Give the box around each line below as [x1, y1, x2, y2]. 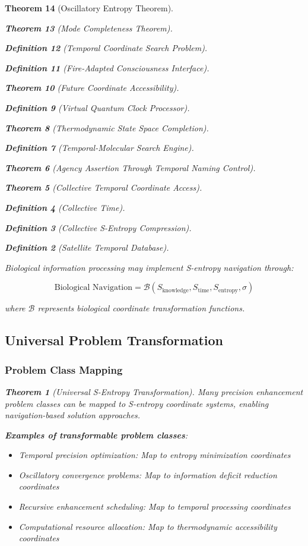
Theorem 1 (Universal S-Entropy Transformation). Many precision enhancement [5, 385, 303, 397]
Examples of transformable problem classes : [5, 428, 188, 441]
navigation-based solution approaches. [5, 409, 141, 421]
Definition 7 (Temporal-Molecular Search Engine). [5, 141, 194, 154]
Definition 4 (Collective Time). [5, 201, 125, 213]
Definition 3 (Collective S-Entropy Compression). [5, 221, 192, 233]
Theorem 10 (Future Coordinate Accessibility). [5, 81, 179, 94]
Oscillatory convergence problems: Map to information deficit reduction [18, 468, 277, 481]
